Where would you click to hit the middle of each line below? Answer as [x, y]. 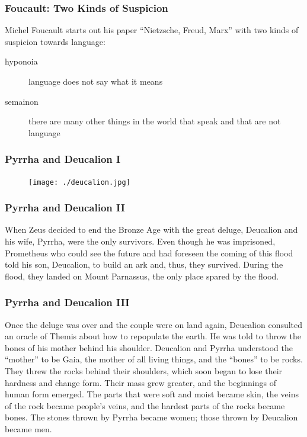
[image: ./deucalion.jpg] [79, 182]
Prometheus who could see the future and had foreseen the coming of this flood [149, 253]
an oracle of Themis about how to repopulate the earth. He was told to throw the [153, 336]
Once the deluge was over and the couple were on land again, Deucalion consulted [154, 324]
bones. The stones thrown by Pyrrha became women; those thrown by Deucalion [151, 417]
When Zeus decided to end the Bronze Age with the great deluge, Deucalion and [151, 229]
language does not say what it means [96, 81]
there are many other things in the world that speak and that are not [155, 121]
